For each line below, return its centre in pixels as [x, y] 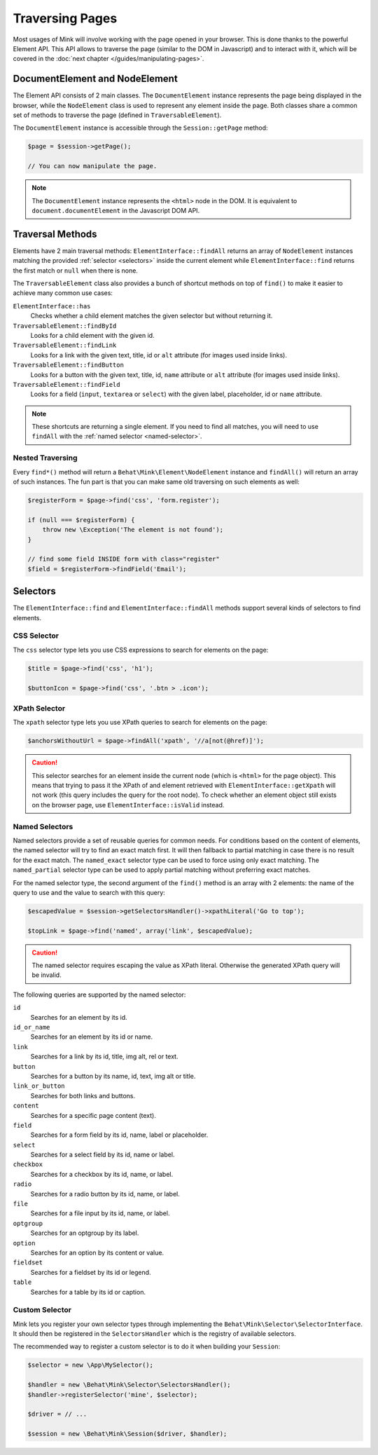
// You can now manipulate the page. [92, 166]
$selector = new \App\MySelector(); [91, 1365]
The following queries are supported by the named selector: [99, 995]
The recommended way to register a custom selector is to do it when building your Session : [147, 1346]
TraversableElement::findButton [68, 365]
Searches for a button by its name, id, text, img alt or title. [113, 1076]
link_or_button [39, 1086]
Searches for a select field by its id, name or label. [103, 1155]
